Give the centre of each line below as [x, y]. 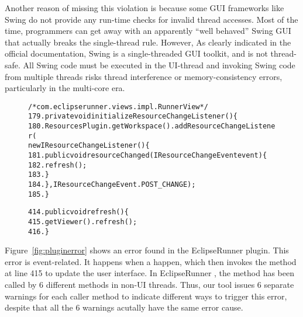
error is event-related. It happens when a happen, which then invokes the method [151, 261]
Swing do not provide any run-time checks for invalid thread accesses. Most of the [151, 19]
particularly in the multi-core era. [65, 88]
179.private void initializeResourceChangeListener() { [133, 116]
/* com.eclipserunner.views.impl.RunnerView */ [118, 107]
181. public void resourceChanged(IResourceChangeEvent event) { [148, 156]
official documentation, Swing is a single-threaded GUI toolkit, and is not [136, 53]
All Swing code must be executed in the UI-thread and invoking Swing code [159, 65]
